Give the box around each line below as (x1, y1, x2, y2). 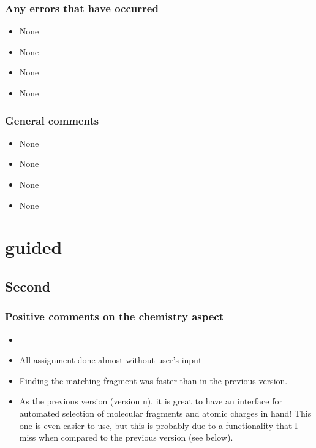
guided (5, 234, 62, 260)
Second (5, 276, 51, 295)
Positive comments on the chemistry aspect (5, 309, 224, 324)
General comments (5, 112, 99, 128)
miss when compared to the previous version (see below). (19, 431, 233, 444)
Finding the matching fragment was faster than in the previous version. (19, 374, 288, 387)
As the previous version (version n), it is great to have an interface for (19, 395, 282, 407)
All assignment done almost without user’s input (19, 353, 202, 366)
